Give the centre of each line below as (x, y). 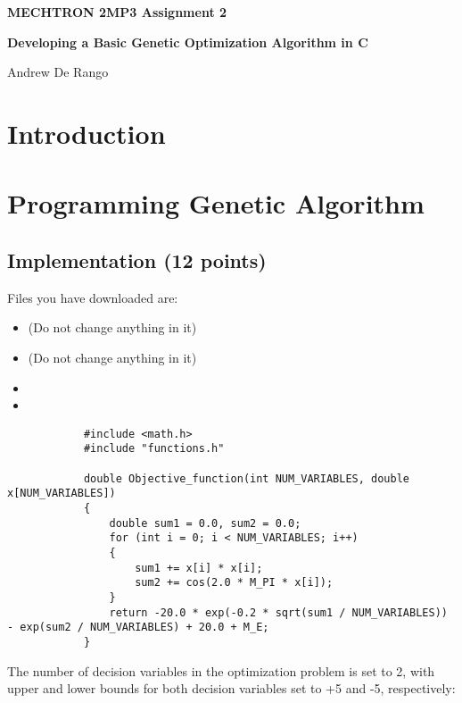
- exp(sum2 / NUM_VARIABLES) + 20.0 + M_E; (138, 628)
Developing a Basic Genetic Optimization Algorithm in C (188, 42)
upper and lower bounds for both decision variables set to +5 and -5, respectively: (231, 688)
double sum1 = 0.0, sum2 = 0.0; (205, 523)
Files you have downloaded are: (93, 297)
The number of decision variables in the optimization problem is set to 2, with (221, 670)
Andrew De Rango (58, 72)
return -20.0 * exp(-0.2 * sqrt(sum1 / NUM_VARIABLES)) (278, 612)
